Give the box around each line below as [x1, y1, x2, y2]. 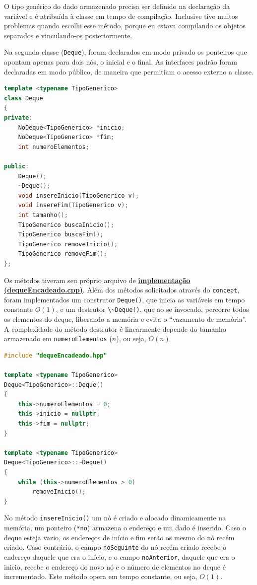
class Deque [4, 94, 43, 102]
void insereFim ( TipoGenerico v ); [18, 202, 128, 209]
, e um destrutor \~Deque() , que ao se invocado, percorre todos [56, 304, 249, 314]
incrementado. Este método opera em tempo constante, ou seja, [4, 571, 197, 582]
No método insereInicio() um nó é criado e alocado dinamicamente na [4, 512, 226, 523]
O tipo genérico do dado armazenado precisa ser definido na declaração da [4, 1, 230, 11]
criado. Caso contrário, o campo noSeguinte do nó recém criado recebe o [4, 542, 226, 552]
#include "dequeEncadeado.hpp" [4, 352, 107, 359]
